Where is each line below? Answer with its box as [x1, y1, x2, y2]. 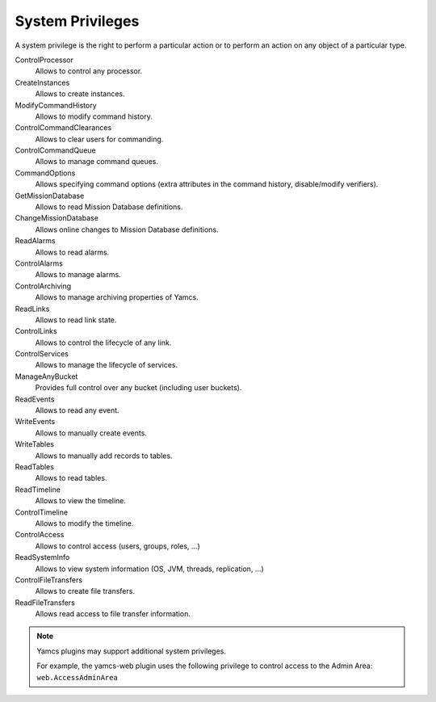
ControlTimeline [15, 507, 69, 517]
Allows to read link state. [35, 315, 117, 325]
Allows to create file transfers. [35, 586, 135, 596]
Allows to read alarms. [35, 247, 110, 257]
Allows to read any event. [35, 406, 120, 415]
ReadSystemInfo [15, 553, 70, 562]
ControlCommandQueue [15, 145, 96, 155]
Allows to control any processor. [35, 66, 143, 76]
